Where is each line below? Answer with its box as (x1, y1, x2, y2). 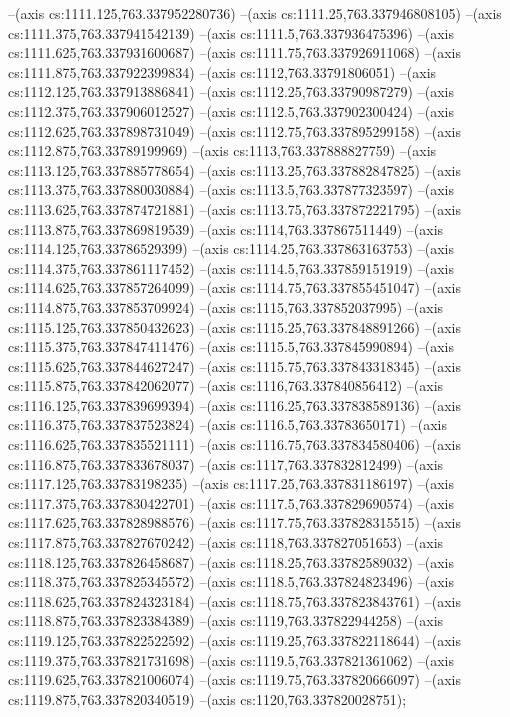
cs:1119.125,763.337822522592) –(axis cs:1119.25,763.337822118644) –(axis (8, 630, 461, 650)
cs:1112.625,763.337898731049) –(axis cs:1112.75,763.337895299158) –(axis (8, 120, 461, 141)
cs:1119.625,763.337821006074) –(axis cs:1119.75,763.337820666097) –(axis (8, 669, 461, 690)
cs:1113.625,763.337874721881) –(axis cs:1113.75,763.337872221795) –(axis (8, 198, 461, 219)
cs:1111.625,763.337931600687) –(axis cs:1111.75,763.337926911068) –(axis (8, 42, 461, 63)
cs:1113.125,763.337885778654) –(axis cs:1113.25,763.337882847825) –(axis (8, 159, 461, 180)
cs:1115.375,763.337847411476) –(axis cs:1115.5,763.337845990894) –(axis (8, 336, 454, 357)
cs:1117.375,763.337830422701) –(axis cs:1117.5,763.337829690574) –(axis (8, 492, 454, 513)
